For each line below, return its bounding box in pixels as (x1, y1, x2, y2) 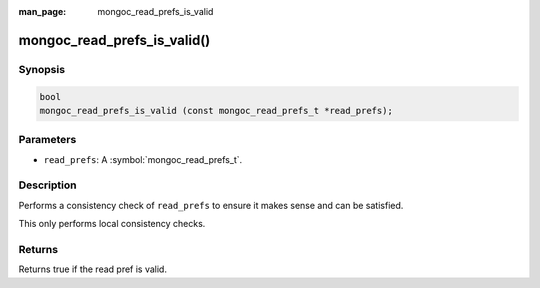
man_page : (18, 6, 67, 17)
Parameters (18, 133, 77, 147)
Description (18, 178, 77, 192)
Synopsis (18, 62, 65, 76)
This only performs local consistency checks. (18, 218, 206, 230)
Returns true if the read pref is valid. (18, 263, 167, 275)
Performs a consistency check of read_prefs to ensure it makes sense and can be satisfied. (18, 199, 404, 211)
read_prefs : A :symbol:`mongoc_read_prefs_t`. (43, 153, 243, 165)
